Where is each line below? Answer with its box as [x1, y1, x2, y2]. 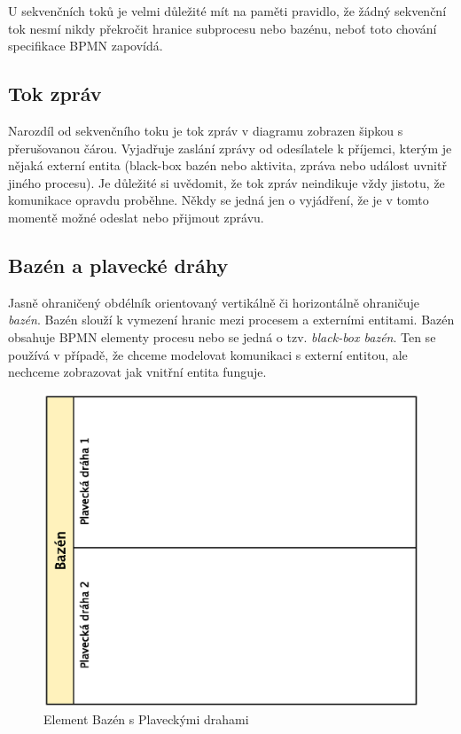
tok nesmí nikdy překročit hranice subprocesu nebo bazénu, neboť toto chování [8, 19, 437, 37]
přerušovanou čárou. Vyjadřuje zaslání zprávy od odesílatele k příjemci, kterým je [8, 138, 452, 157]
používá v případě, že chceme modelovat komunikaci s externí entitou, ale [8, 345, 408, 363]
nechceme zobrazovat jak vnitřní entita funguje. [8, 363, 267, 381]
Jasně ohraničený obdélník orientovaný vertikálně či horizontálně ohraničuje [8, 293, 420, 311]
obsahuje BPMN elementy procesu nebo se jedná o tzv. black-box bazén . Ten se [8, 327, 436, 346]
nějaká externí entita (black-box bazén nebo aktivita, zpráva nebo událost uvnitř [8, 156, 447, 175]
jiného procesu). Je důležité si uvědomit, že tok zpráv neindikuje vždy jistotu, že [8, 173, 445, 191]
